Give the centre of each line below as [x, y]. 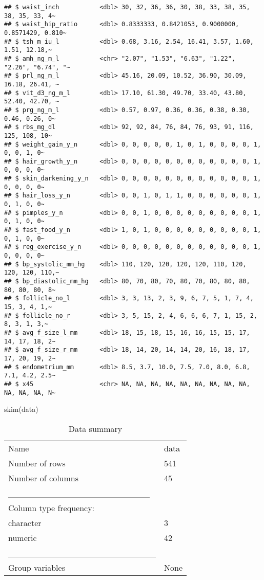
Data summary [95, 428]
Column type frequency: [52, 507]
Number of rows [37, 463]
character [25, 522]
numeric [23, 537]
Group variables [37, 567]
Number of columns [44, 478]
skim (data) [21, 409]
